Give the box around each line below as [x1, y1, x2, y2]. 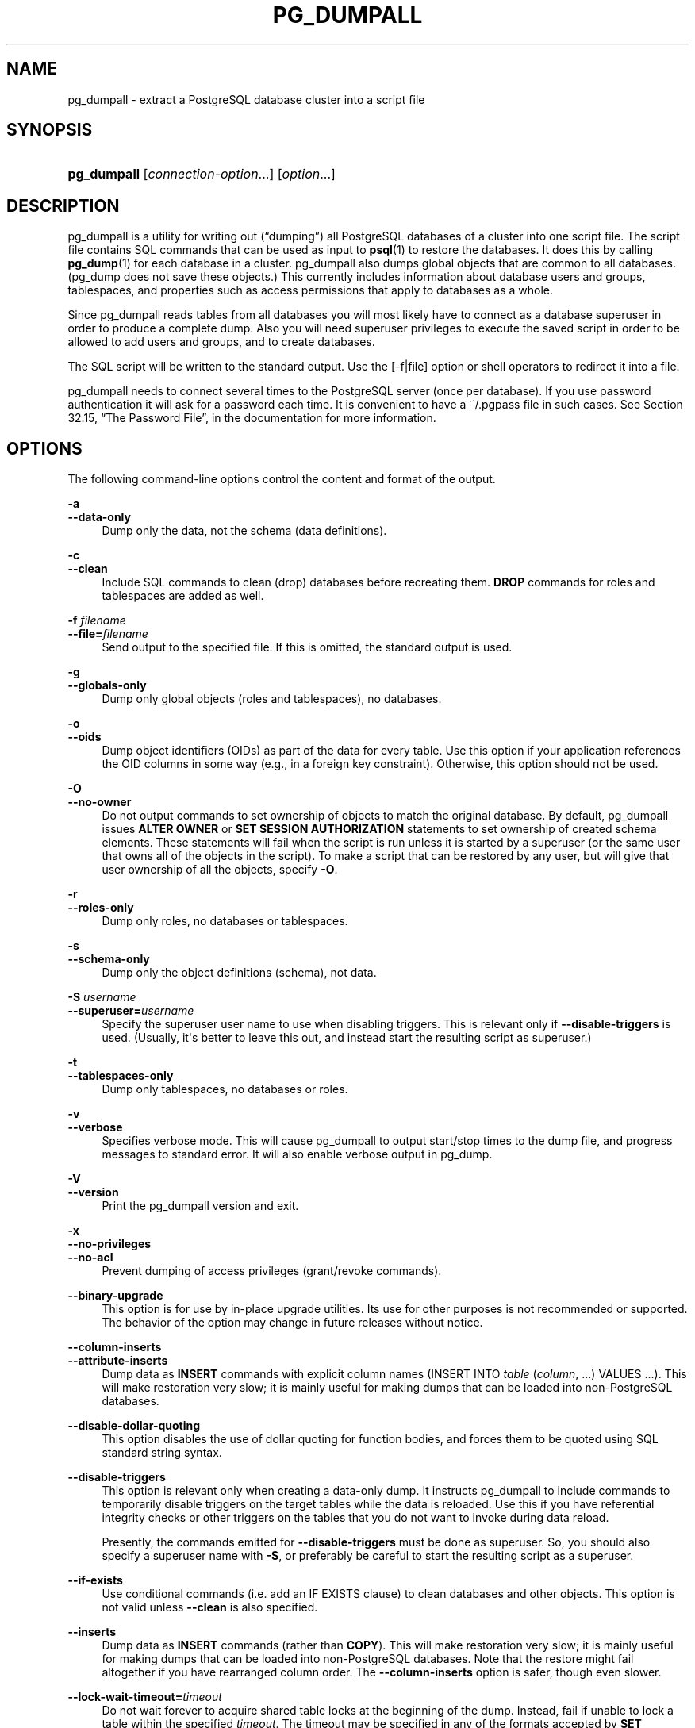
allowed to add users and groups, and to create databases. [67, 335, 375, 349]
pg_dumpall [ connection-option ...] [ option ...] [67, 166, 336, 182]
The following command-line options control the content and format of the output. [67, 472, 496, 486]
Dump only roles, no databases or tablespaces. [102, 914, 348, 928]
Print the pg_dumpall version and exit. [102, 1199, 299, 1213]
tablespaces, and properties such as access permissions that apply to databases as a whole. [67, 283, 554, 298]
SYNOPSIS [6, 120, 93, 140]
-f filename [67, 613, 126, 628]
